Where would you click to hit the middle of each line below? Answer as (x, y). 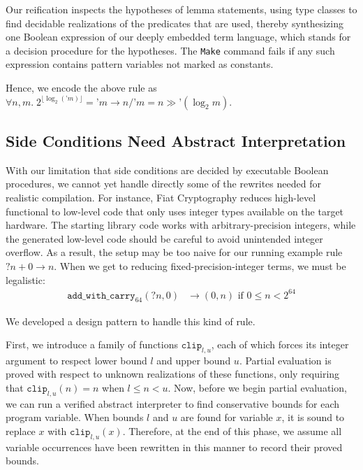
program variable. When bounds (75, 417)
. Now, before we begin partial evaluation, (257, 388)
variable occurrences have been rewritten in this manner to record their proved (174, 447)
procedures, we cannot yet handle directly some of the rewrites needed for (163, 184)
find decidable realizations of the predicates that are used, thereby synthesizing (175, 23)
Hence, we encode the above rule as (81, 88)
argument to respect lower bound (76, 360)
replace (21, 431)
